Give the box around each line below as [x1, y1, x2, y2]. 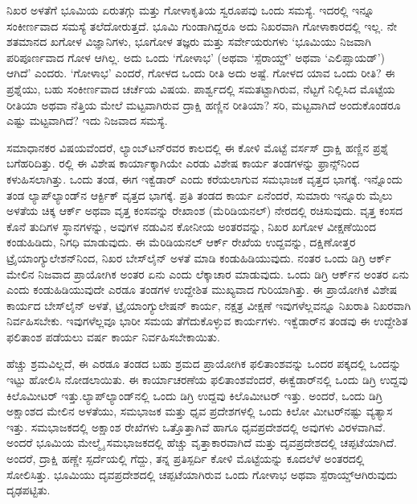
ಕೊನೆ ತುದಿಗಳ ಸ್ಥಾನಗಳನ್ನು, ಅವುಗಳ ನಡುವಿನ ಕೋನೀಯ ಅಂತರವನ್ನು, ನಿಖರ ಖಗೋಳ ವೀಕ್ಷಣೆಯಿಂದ [6, 217, 377, 234]
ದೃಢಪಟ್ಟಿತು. [6, 481, 51, 498]
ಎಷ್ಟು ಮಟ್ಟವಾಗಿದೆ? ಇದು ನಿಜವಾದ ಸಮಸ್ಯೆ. [6, 112, 168, 129]
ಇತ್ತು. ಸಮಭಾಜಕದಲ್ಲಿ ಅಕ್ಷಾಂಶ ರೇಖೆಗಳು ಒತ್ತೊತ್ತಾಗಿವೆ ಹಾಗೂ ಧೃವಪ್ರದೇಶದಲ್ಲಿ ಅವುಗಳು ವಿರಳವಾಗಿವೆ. [6, 418, 386, 435]
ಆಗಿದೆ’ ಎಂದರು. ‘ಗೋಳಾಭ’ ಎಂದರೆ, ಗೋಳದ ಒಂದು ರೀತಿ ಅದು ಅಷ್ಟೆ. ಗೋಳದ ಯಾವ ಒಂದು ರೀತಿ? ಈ [6, 64, 395, 81]
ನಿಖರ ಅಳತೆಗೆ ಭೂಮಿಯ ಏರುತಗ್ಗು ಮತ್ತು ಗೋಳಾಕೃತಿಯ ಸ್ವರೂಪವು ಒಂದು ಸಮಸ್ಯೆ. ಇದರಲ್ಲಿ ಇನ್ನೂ [6, 2, 374, 18]
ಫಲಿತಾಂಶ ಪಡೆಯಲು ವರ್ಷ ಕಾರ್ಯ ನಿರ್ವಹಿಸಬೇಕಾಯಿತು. [6, 328, 220, 345]
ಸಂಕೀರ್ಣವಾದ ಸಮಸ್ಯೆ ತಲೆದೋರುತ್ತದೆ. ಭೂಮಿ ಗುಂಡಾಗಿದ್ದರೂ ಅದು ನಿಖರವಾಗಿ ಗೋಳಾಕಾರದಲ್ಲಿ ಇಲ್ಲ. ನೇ [6, 17, 398, 34]
